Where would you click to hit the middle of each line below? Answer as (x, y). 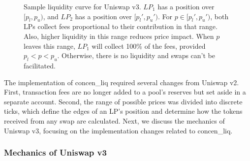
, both (219, 16)
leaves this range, (49, 46)
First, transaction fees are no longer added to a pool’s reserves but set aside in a (125, 92)
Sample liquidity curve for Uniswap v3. (82, 6)
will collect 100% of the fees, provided (149, 46)
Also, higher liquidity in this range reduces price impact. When (119, 36)
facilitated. (40, 65)
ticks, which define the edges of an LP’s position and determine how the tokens (123, 111)
